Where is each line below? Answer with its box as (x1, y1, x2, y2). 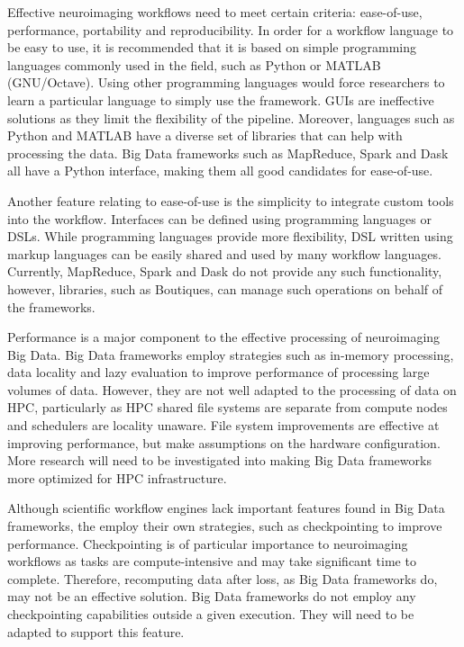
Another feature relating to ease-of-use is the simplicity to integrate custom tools (7, 191, 454, 210)
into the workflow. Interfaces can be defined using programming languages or (7, 209, 432, 228)
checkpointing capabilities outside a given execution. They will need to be (7, 605, 414, 623)
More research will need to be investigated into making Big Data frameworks (7, 451, 432, 470)
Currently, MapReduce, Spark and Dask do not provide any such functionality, (7, 262, 442, 281)
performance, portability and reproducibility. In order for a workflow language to (7, 20, 454, 39)
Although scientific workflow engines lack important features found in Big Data (7, 499, 445, 517)
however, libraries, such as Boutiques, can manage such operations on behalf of (7, 279, 443, 298)
